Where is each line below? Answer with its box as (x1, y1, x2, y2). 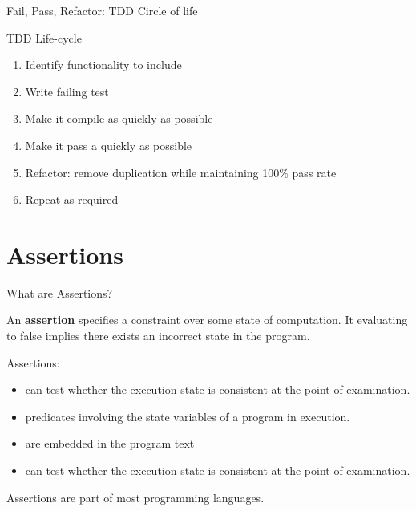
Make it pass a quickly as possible (25, 136, 192, 153)
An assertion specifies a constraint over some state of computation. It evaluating (6, 311, 408, 328)
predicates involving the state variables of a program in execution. (25, 408, 350, 424)
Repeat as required (25, 191, 119, 208)
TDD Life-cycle (6, 29, 82, 46)
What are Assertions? (6, 284, 113, 301)
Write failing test (25, 83, 109, 99)
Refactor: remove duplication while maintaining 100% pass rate (25, 164, 337, 180)
